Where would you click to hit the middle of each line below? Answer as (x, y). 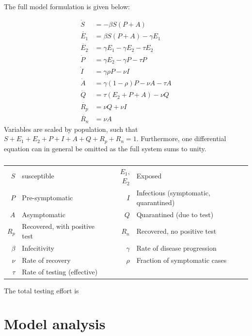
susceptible (38, 176)
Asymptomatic (44, 214)
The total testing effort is (41, 290)
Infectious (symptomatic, (173, 193)
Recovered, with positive (58, 226)
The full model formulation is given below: (67, 6)
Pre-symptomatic (47, 197)
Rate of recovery (46, 260)
